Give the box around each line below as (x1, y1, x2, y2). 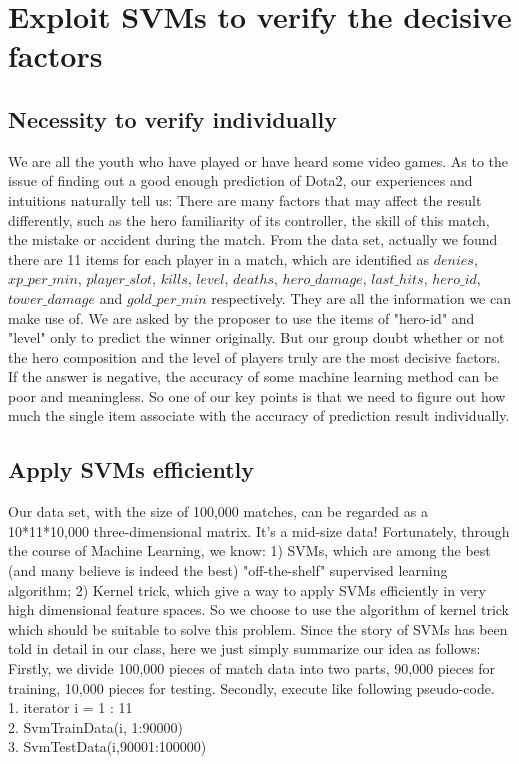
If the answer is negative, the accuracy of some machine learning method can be (8, 366, 499, 387)
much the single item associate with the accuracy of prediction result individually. (8, 405, 510, 426)
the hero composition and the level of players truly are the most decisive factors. (8, 346, 501, 367)
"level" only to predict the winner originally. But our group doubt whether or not (8, 327, 505, 348)
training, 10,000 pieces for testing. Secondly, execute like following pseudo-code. (8, 677, 495, 698)
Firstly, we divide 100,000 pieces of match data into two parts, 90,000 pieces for (8, 658, 496, 679)
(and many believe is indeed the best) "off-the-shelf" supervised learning (8, 560, 448, 581)
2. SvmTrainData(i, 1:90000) (8, 716, 183, 737)
